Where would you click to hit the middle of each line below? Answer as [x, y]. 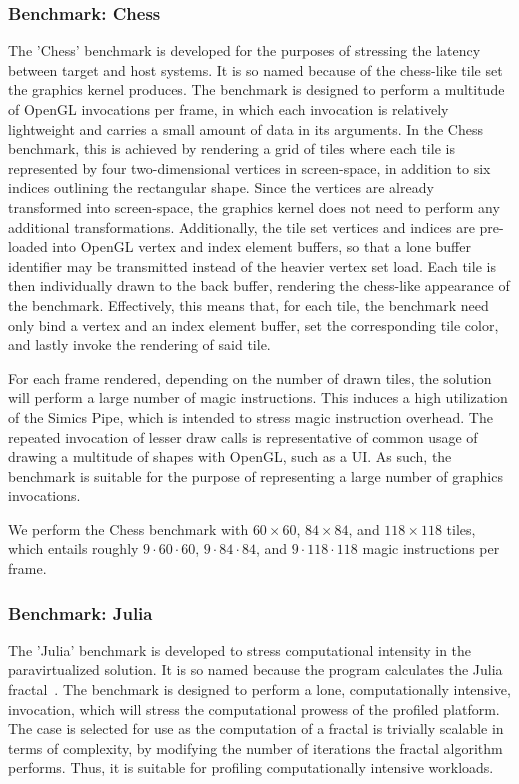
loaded [28, 246]
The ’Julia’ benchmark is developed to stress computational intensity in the [240, 649]
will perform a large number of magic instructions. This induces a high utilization [258, 397]
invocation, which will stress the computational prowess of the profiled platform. [254, 708]
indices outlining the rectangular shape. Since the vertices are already [221, 187]
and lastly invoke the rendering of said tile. [139, 344]
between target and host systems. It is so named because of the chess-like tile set [255, 69]
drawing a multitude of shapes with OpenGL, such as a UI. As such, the [230, 456]
